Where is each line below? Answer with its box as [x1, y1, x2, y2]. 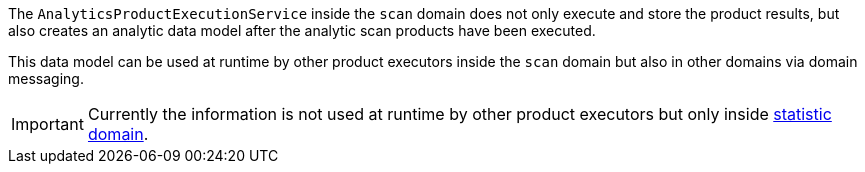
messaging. [8, 70, 84, 87]
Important [11, 114, 84, 134]
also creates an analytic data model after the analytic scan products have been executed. [8, 22, 596, 39]
